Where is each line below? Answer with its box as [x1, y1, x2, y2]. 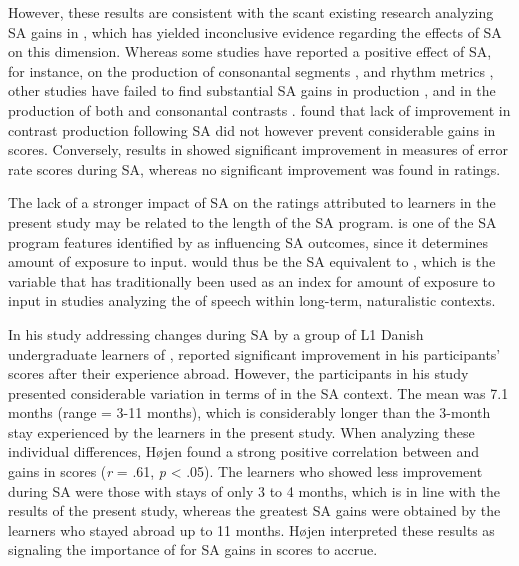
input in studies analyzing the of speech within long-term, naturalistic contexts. [8, 290, 496, 311]
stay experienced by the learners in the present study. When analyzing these [8, 421, 475, 442]
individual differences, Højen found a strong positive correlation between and [8, 441, 479, 462]
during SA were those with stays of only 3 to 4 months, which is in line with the [8, 480, 501, 501]
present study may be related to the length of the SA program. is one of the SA [8, 211, 497, 232]
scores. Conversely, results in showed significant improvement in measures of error [8, 139, 508, 160]
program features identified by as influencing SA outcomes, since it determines [8, 231, 489, 252]
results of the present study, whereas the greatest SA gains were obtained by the [8, 500, 501, 521]
